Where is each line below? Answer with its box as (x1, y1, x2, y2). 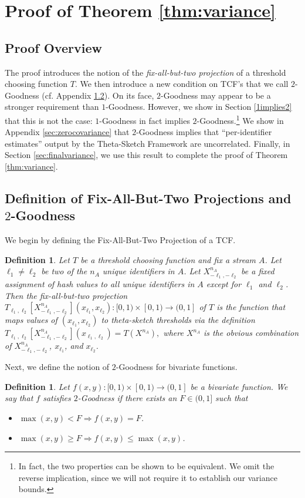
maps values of (5, 314, 57, 326)
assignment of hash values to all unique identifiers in (5, 278, 195, 290)
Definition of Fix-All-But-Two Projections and (5, 189, 292, 207)
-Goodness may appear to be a (160, 89, 271, 101)
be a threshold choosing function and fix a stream (80, 253, 256, 265)
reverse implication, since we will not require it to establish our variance (18, 471, 277, 483)
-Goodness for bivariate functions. (116, 361, 238, 373)
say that (5, 392, 33, 404)
